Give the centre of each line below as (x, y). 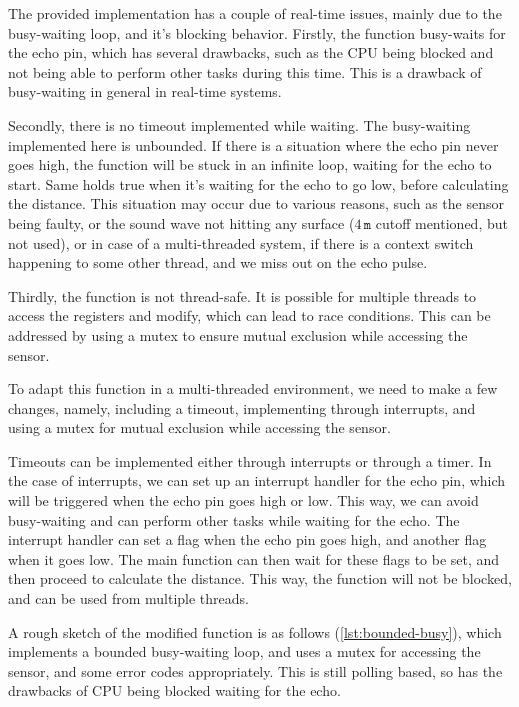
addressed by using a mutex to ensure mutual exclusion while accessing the (238, 334)
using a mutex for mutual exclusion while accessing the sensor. (199, 427)
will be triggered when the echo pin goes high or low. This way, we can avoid (243, 500)
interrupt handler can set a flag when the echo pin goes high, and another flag (247, 539)
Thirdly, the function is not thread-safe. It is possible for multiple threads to (242, 295)
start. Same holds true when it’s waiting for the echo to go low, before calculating (258, 183)
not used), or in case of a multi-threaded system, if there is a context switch (241, 242)
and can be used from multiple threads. (128, 598)
